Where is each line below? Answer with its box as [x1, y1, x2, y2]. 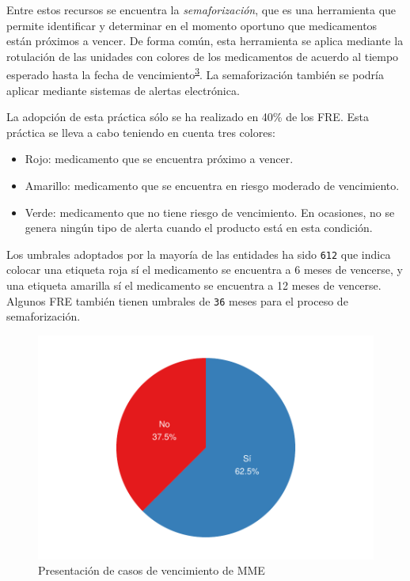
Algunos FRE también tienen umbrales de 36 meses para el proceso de [6, 292, 348, 309]
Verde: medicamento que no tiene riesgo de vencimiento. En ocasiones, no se [25, 203, 395, 220]
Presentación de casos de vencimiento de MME [38, 562, 265, 579]
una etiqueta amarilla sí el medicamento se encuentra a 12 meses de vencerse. [6, 277, 382, 294]
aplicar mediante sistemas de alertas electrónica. [6, 82, 240, 98]
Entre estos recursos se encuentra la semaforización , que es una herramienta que [6, 2, 397, 17]
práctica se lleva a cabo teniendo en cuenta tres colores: [6, 123, 275, 140]
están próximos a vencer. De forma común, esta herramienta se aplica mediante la [6, 32, 404, 49]
